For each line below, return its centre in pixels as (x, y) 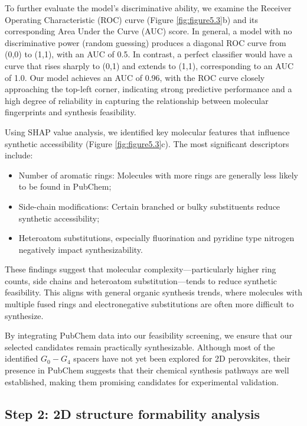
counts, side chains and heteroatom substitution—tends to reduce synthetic (141, 280)
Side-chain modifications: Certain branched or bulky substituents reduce (149, 206)
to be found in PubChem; (65, 186)
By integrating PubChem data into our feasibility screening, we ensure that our (148, 335)
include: (19, 155)
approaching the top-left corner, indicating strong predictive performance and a (148, 89)
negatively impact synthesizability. (81, 249)
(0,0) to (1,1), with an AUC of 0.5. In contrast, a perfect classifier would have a (149, 54)
